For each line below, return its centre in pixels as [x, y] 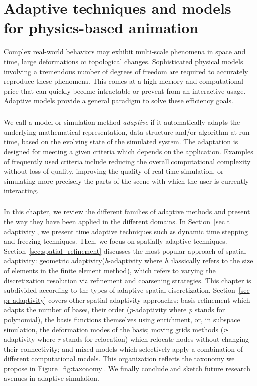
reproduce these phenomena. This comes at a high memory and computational [124, 81]
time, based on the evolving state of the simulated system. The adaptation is [121, 141]
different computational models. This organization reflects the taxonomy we [119, 358]
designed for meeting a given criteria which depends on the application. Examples [128, 151]
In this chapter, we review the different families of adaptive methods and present [127, 212]
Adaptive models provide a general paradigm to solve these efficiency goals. [119, 100]
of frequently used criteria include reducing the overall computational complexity [127, 161]
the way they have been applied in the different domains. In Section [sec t [117, 221]
